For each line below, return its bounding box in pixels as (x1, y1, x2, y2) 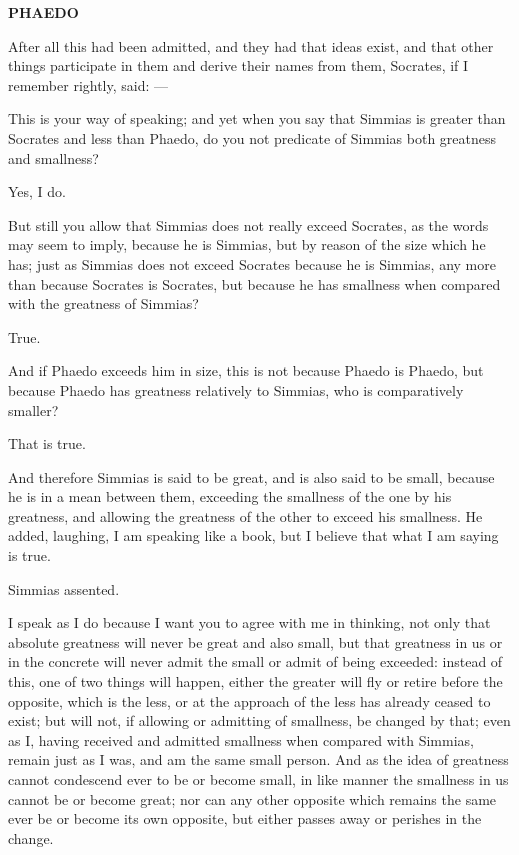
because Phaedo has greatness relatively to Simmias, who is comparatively (8, 379, 464, 400)
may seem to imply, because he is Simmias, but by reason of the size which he (8, 234, 486, 255)
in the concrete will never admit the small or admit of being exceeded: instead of (8, 651, 503, 672)
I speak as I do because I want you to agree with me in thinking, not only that (8, 612, 491, 633)
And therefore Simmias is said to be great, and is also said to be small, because (8, 466, 495, 487)
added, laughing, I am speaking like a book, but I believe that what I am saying (8, 525, 499, 546)
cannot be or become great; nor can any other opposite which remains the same (8, 788, 497, 809)
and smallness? (8, 147, 99, 168)
